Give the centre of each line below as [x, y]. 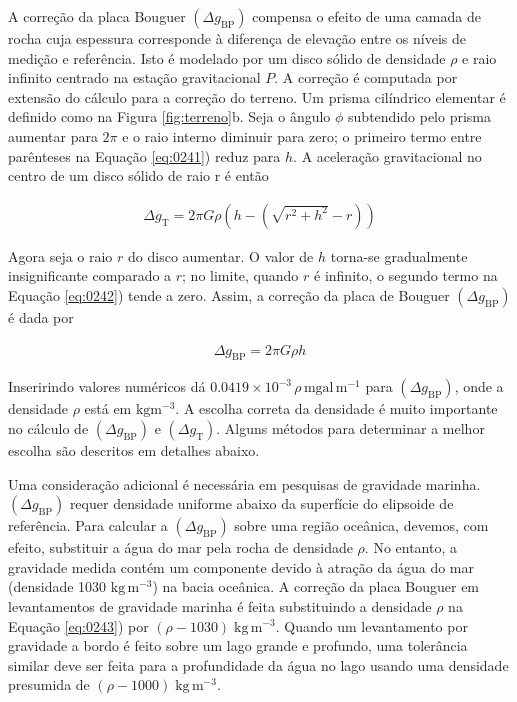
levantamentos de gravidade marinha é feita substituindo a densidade [220, 605]
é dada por [41, 316]
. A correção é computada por [366, 77]
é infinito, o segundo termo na [406, 275]
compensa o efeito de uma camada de [366, 16]
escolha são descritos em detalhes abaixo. [134, 449]
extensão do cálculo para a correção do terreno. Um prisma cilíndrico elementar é [257, 96]
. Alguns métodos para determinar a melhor [350, 427]
